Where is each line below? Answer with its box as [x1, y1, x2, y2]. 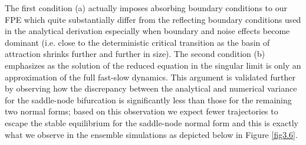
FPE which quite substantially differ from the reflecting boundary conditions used [5, 13, 301, 25]
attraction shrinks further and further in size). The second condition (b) [5, 48, 265, 60]
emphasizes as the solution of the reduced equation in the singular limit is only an [5, 59, 301, 71]
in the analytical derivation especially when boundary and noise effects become [5, 25, 290, 37]
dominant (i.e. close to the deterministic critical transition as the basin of [5, 36, 270, 48]
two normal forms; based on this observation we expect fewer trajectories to [5, 105, 278, 117]
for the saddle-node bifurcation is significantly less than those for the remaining [5, 93, 292, 106]
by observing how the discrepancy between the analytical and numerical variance [5, 82, 297, 95]
